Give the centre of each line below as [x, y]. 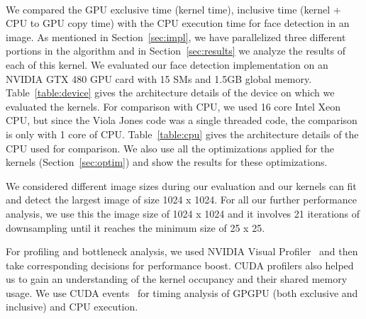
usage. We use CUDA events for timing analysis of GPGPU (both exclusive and [182, 292]
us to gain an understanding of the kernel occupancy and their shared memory [177, 279]
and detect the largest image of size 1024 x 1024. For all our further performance [181, 200]
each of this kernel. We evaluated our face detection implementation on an [167, 64]
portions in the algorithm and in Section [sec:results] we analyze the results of [176, 51]
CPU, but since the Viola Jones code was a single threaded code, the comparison [182, 120]
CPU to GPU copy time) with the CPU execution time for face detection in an [178, 23]
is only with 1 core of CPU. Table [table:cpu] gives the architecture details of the [182, 134]
